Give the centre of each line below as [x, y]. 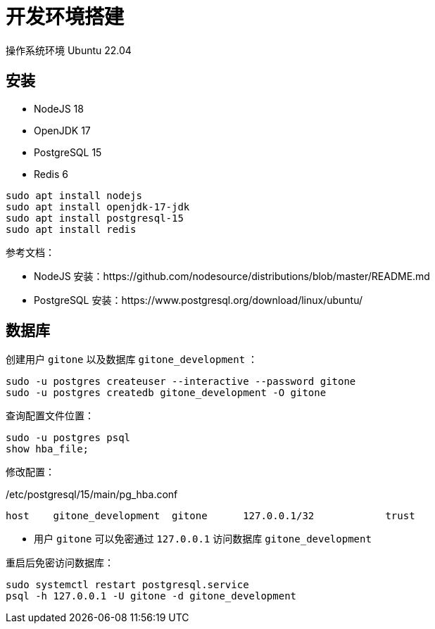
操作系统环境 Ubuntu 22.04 [69, 50]
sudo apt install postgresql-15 [95, 218]
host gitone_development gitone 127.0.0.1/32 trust [210, 516]
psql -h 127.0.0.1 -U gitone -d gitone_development [151, 596]
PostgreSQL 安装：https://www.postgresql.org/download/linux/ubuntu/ [198, 300]
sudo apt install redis [71, 229]
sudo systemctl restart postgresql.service [127, 585]
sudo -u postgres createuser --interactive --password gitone [181, 382]
